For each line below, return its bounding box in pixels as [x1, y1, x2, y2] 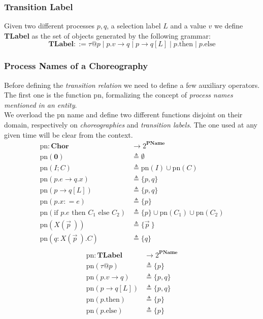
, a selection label [107, 20, 161, 31]
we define [214, 20, 243, 31]
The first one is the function [4, 89, 91, 100]
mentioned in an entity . [4, 99, 77, 110]
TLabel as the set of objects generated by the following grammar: [4, 30, 211, 41]
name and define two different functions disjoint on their [67, 109, 243, 120]
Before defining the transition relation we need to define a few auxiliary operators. [4, 79, 260, 90]
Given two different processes [4, 20, 95, 31]
